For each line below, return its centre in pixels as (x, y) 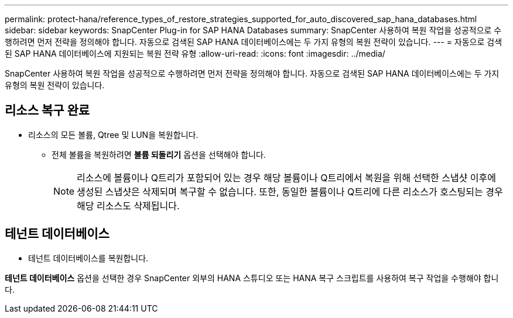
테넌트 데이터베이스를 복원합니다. (88, 258)
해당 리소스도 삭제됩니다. (128, 205)
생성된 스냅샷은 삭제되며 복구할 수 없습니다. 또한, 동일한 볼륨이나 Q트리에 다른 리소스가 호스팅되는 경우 (290, 191)
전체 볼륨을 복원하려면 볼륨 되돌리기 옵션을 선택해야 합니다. (159, 154)
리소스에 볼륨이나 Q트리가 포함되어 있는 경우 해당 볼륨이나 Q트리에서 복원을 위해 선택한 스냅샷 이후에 (286, 177)
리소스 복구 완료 (47, 110)
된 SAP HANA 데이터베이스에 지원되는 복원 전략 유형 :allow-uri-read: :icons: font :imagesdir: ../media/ (195, 53)
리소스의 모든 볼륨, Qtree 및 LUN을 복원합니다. (113, 134)
